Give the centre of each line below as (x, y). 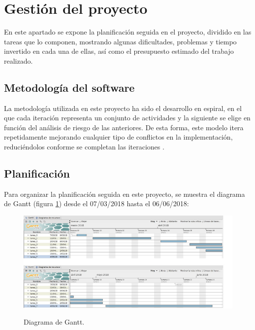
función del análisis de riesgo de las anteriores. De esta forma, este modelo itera (124, 127)
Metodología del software (69, 87)
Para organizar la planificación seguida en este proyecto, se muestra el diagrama (125, 194)
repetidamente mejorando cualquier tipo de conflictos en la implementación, (118, 137)
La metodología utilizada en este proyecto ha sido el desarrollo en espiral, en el (123, 108)
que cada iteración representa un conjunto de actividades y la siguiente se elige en (127, 118)
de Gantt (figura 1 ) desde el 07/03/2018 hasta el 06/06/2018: (96, 203)
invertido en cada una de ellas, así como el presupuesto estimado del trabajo (119, 51)
